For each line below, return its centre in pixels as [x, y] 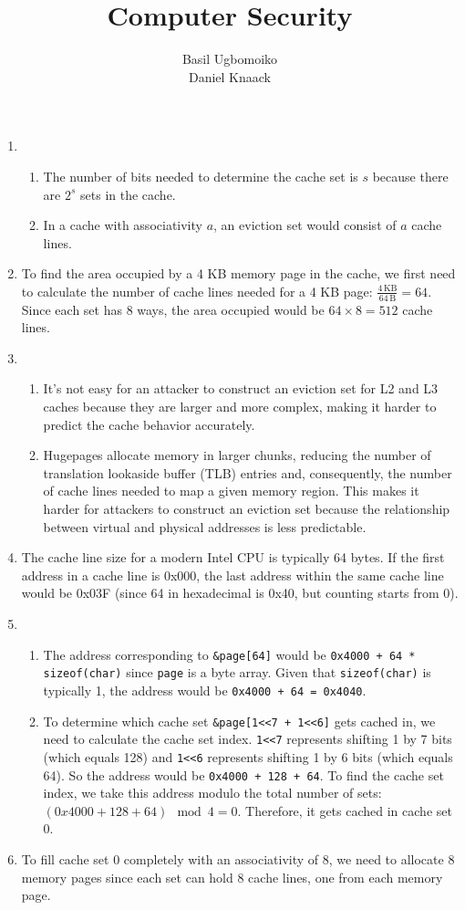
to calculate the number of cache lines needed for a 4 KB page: [197, 291]
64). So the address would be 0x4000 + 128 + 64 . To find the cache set [243, 774]
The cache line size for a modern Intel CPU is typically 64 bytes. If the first [233, 557]
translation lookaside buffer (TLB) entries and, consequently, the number [248, 472]
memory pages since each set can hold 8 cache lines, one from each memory [232, 877]
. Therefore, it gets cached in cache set [345, 810]
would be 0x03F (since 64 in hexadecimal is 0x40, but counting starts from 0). [240, 593]
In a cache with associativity [123, 225]
